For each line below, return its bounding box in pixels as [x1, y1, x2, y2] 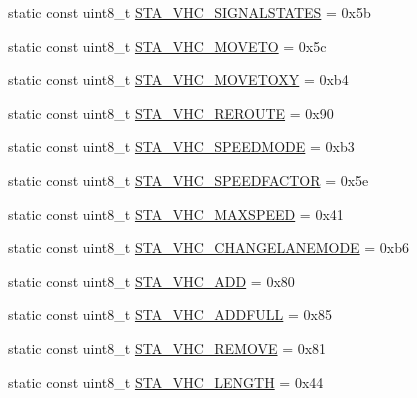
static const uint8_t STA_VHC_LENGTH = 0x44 [8, 371, 324, 392]
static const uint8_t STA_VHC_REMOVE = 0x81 [8, 337, 327, 358]
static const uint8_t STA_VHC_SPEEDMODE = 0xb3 [8, 136, 355, 157]
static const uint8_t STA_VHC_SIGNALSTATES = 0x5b [8, 2, 371, 22]
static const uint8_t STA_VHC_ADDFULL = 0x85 [8, 304, 332, 325]
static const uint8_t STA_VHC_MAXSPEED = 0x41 [8, 203, 344, 224]
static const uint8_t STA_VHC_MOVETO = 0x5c [8, 35, 327, 56]
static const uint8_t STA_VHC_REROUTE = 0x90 [8, 102, 334, 123]
